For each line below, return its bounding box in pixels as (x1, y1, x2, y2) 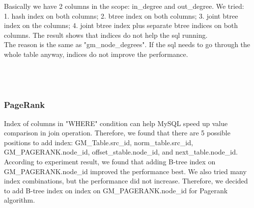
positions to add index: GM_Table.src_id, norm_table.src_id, (4, 137, 193, 147)
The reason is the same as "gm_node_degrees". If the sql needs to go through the (4, 39, 251, 50)
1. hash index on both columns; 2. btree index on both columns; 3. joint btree (4, 10, 238, 21)
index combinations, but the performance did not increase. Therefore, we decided (4, 176, 248, 186)
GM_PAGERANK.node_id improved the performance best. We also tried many (4, 166, 247, 176)
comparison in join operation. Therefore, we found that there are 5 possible (4, 128, 230, 138)
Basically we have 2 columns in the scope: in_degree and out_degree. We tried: (4, 1, 244, 11)
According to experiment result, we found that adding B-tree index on (4, 156, 216, 166)
